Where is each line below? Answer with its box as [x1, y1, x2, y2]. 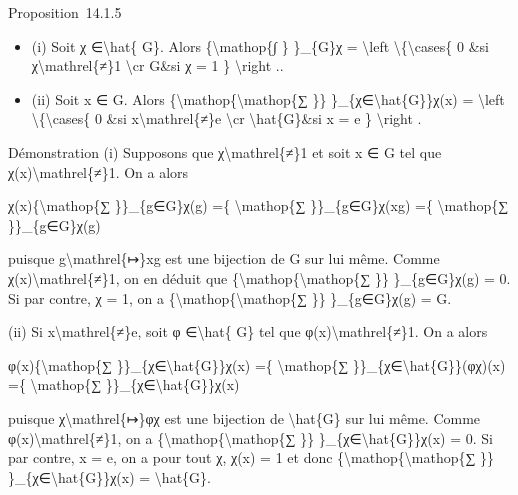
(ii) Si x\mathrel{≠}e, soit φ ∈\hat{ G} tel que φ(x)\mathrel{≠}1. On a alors [8, 321, 488, 342]
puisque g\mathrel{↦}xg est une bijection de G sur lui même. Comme [8, 248, 440, 269]
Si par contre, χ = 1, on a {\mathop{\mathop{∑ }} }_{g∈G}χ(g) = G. [8, 287, 452, 308]
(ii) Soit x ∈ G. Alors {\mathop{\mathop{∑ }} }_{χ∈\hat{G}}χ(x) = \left [31, 88, 505, 109]
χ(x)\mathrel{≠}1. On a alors [8, 161, 189, 182]
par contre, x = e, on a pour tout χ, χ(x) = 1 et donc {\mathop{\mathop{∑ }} [8, 447, 495, 468]
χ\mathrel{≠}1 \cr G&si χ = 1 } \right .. [31, 55, 284, 76]
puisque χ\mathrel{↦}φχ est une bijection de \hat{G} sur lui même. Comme [8, 407, 481, 428]
